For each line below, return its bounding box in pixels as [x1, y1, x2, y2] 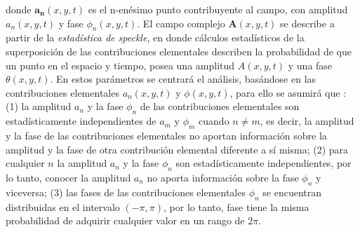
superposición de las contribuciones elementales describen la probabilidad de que [6, 43, 352, 58]
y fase [58, 15, 84, 30]
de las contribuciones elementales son [140, 99, 300, 114]
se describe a [280, 15, 335, 30]
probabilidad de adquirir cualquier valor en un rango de [6, 213, 245, 228]
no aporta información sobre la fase [147, 170, 299, 184]
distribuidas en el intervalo [6, 199, 120, 214]
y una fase [288, 57, 333, 72]
